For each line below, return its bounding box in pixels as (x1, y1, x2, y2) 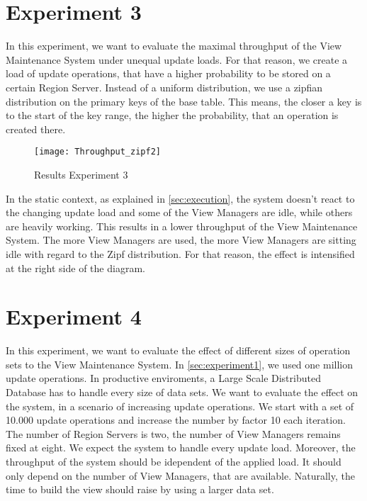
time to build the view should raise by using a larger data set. (6, 482, 274, 497)
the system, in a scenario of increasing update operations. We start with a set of (6, 398, 354, 413)
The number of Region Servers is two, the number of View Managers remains (6, 426, 341, 441)
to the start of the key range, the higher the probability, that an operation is (6, 108, 339, 123)
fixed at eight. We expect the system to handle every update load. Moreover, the (6, 440, 356, 455)
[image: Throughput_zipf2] (34, 147, 161, 157)
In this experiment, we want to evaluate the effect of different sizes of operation (6, 343, 351, 358)
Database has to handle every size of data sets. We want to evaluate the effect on (6, 385, 358, 399)
